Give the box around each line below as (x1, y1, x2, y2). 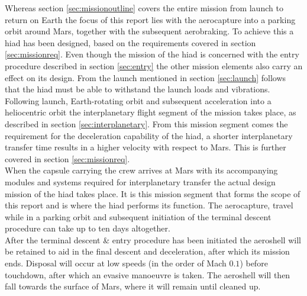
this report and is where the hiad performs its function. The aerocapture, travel (5, 199, 293, 211)
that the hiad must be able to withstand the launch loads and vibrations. (5, 83, 270, 95)
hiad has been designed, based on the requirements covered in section (5, 36, 256, 49)
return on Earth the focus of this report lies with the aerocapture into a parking (5, 13, 296, 25)
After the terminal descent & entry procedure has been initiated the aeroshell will (5, 233, 301, 246)
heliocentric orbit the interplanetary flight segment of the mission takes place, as (5, 106, 296, 118)
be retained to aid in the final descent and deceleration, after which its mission (5, 245, 290, 258)
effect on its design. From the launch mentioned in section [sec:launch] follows (5, 71, 286, 83)
